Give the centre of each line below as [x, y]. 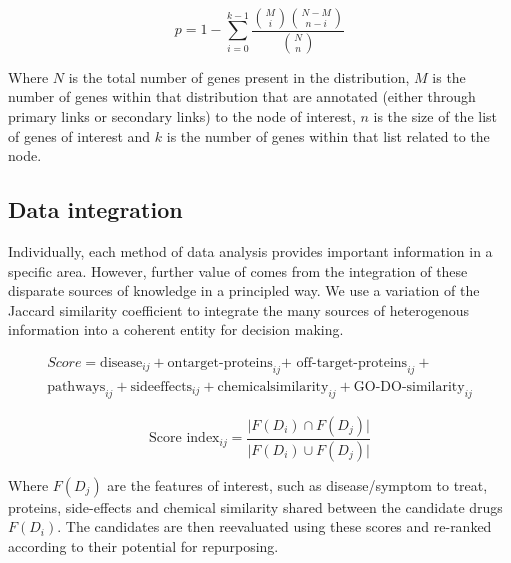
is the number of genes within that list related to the [328, 135]
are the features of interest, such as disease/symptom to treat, [297, 484]
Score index [184, 438]
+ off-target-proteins [344, 363]
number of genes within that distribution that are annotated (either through [242, 96]
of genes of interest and [79, 135]
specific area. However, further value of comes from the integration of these [238, 270]
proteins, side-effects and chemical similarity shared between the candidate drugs [255, 506]
